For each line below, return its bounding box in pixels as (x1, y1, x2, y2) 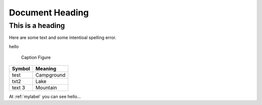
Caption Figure (21, 54, 51, 60)
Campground (35, 71, 65, 78)
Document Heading (9, 7, 89, 18)
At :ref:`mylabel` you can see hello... (9, 93, 81, 99)
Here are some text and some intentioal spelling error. (9, 35, 116, 40)
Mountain (35, 84, 57, 91)
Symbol (12, 65, 30, 72)
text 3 (12, 84, 25, 91)
